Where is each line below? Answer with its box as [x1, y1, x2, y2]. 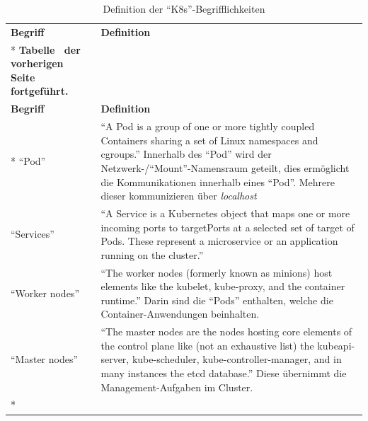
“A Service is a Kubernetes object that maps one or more [100, 205, 350, 220]
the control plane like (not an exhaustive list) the [100, 338, 314, 352]
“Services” [11, 226, 54, 241]
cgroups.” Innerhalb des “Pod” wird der [100, 146, 272, 161]
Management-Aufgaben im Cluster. [100, 379, 253, 394]
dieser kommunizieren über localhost [100, 188, 257, 203]
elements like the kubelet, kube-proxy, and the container [100, 279, 345, 294]
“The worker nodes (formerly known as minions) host [100, 265, 333, 279]
